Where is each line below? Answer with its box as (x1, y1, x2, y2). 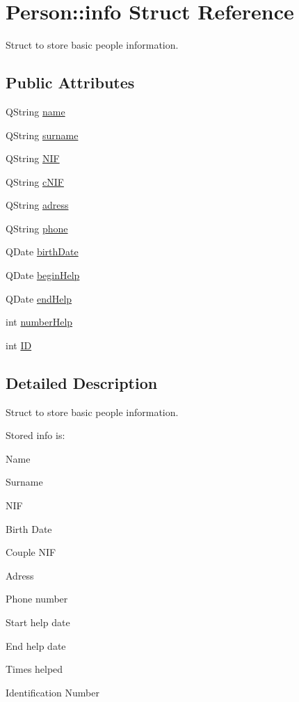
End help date (6, 638, 66, 653)
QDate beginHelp (6, 268, 80, 282)
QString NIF (6, 151, 60, 166)
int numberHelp (6, 314, 73, 329)
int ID (6, 337, 32, 352)
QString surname (6, 127, 79, 142)
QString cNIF (6, 174, 64, 189)
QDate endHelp (6, 291, 72, 305)
